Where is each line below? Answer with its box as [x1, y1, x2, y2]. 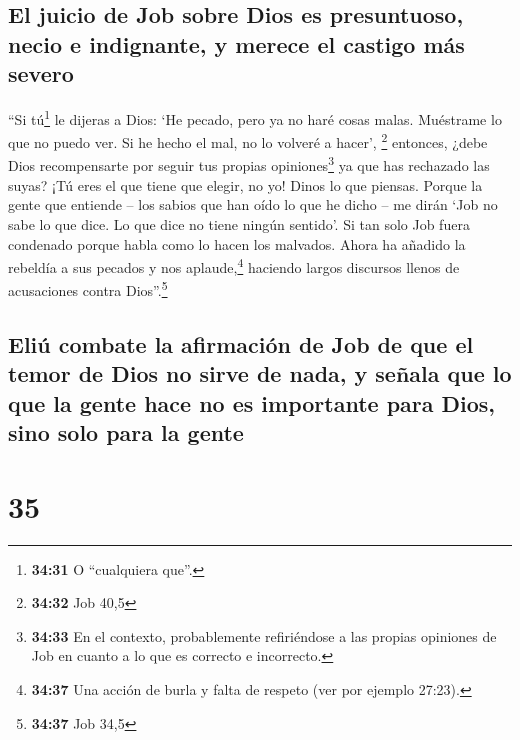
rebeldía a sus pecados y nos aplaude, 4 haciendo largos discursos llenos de [8, 254, 460, 277]
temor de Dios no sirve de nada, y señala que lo [8, 358, 512, 389]
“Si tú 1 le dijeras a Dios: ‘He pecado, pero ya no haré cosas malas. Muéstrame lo [8, 105, 502, 129]
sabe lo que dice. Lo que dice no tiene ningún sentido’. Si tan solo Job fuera [8, 213, 470, 234]
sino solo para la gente [8, 417, 244, 448]
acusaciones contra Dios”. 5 [8, 277, 168, 301]
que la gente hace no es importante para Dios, [8, 387, 496, 418]
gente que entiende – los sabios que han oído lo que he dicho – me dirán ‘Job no [8, 194, 498, 215]
